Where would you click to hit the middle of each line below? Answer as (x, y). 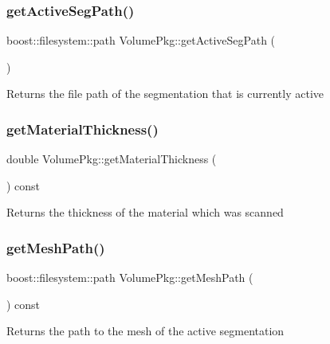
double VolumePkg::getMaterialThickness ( (112, 159)
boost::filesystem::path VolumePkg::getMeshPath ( (130, 278)
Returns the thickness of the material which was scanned (145, 212)
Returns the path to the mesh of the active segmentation (145, 331)
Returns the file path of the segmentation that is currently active (165, 94)
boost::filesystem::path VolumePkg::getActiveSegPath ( (141, 40)
